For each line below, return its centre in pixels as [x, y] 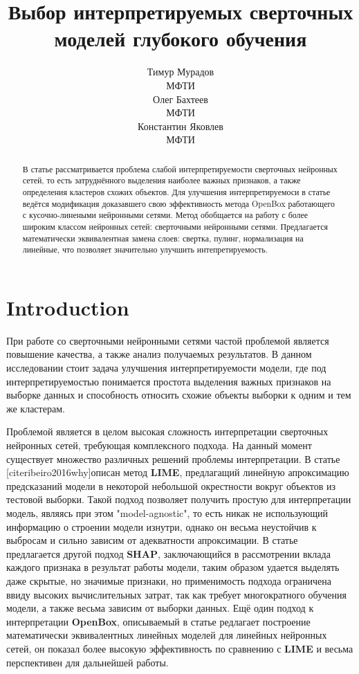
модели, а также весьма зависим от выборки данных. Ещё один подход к [160, 608]
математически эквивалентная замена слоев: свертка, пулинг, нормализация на [163, 238]
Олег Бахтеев [181, 99]
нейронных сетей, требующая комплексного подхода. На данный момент [159, 445]
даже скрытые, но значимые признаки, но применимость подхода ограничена [169, 580]
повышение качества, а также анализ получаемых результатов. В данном [159, 354]
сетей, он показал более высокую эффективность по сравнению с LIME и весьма [180, 648]
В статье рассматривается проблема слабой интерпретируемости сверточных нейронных [180, 168]
